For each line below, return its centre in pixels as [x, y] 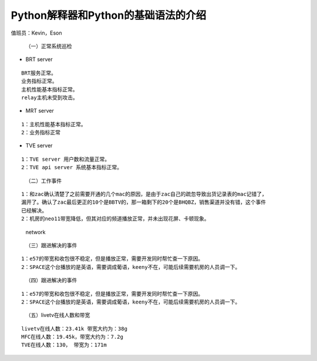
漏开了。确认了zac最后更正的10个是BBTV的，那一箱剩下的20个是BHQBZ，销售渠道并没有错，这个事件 [144, 202]
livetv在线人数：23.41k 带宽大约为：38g [74, 328]
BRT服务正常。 [39, 73]
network [36, 232]
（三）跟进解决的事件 [51, 245]
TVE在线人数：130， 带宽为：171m [64, 345]
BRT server [39, 59]
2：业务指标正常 [41, 133]
